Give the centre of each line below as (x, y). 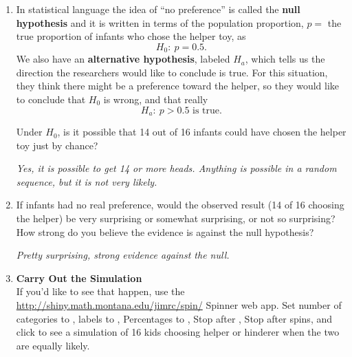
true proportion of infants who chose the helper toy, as (131, 36)
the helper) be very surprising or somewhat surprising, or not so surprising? (176, 218)
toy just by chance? (57, 145)
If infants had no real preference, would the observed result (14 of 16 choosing (180, 205)
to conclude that (51, 99)
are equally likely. (53, 345)
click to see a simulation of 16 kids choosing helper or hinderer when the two (178, 332)
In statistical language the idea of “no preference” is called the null (158, 9)
